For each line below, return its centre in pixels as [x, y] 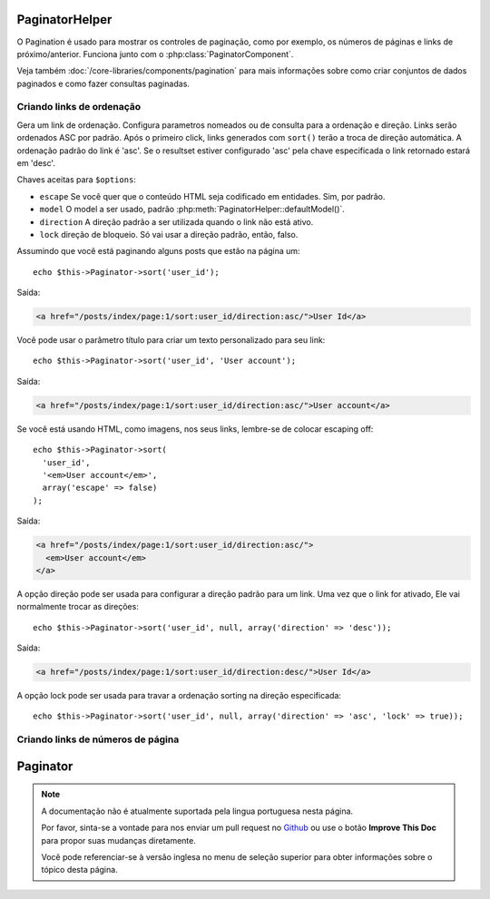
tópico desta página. [79, 870]
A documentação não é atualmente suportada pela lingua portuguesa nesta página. [197, 811]
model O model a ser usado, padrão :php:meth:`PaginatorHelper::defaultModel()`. [192, 210]
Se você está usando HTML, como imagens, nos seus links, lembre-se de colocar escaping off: [195, 429]
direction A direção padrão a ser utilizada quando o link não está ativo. [176, 221]
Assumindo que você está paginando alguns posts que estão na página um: [158, 251]
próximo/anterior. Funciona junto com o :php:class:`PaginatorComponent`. [155, 54]
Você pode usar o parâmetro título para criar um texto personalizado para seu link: [171, 340]
